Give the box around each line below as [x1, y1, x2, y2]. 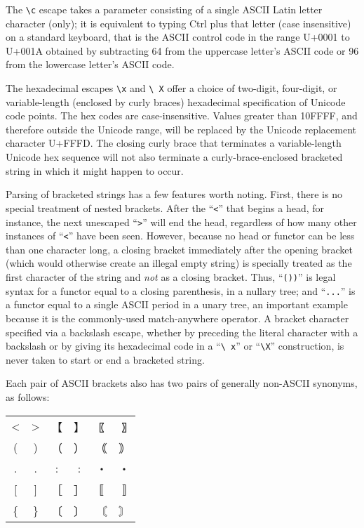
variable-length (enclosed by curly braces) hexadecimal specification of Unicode [6, 94, 346, 109]
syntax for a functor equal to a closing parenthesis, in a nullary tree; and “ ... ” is [6, 283, 356, 298]
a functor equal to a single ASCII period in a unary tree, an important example [6, 297, 348, 312]
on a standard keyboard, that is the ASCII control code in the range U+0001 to [6, 29, 350, 44]
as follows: [6, 389, 50, 404]
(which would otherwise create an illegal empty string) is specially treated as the [6, 256, 352, 270]
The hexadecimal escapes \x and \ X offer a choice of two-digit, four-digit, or [6, 81, 337, 95]
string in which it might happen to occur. [6, 163, 184, 178]
